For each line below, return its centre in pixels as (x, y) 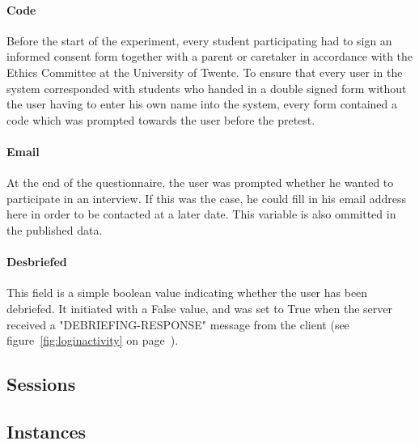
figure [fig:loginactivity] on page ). (93, 340)
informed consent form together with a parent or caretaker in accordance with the (210, 56)
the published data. (55, 229)
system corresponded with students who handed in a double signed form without (207, 88)
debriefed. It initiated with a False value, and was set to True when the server (200, 308)
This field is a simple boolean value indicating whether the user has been (187, 292)
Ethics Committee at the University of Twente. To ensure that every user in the (205, 72)
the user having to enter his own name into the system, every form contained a (202, 104)
